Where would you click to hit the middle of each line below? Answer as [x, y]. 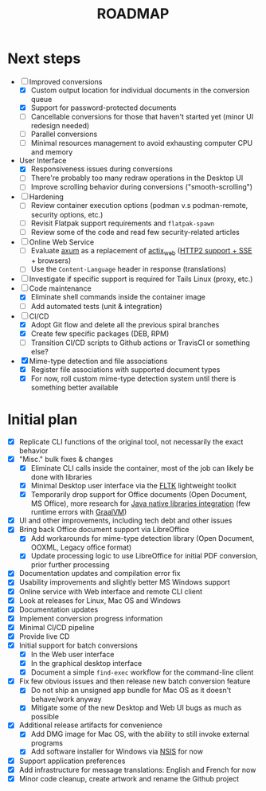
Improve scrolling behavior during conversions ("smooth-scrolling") [141, 187]
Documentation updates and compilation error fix [100, 574]
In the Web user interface [72, 654]
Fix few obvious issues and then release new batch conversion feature [135, 681]
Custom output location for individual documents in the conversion [140, 90]
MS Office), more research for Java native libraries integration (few [141, 503]
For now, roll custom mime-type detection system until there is [133, 378]
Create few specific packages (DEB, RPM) [100, 333]
